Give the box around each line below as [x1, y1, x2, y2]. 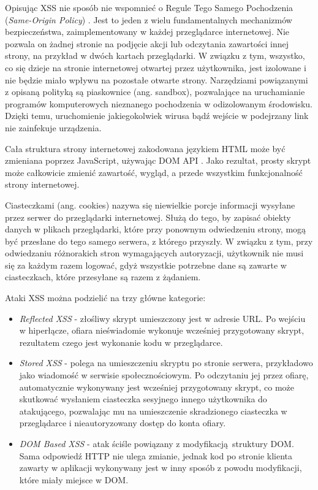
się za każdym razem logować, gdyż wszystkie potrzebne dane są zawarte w [5, 258, 287, 271]
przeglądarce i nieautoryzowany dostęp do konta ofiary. [19, 416, 226, 429]
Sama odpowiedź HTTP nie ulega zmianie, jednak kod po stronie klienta [19, 449, 293, 462]
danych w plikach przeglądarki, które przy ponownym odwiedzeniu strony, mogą [5, 223, 306, 235]
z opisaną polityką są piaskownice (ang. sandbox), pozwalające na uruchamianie [5, 85, 305, 98]
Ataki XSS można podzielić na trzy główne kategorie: [5, 291, 206, 304]
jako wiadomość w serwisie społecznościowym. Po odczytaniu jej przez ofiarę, [19, 369, 309, 381]
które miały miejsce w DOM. [19, 473, 129, 486]
